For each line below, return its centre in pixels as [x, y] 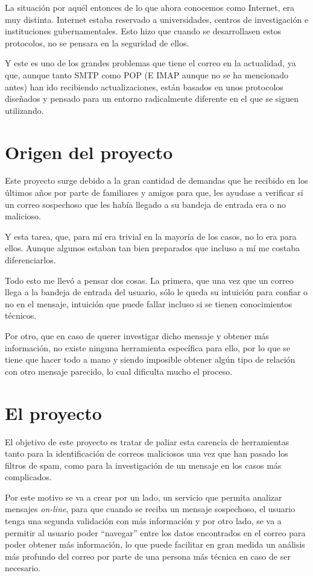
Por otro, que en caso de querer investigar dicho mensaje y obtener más [137, 336]
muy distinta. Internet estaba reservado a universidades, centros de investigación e [157, 19]
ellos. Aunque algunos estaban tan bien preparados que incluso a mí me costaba [152, 248]
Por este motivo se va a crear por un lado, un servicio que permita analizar [144, 497]
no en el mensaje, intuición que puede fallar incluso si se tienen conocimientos [149, 303]
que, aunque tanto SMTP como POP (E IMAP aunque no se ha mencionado [147, 74]
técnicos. [21, 315]
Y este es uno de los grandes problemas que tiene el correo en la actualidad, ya [150, 63]
